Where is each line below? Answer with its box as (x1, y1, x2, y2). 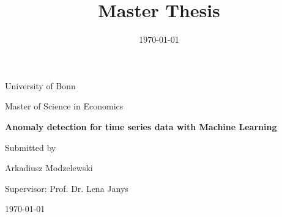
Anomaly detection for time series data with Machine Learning (5, 120, 277, 133)
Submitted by (5, 141, 56, 153)
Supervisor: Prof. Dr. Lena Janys (5, 182, 128, 194)
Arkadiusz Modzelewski (5, 161, 93, 174)
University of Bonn (5, 79, 76, 92)
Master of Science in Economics (5, 100, 124, 112)
